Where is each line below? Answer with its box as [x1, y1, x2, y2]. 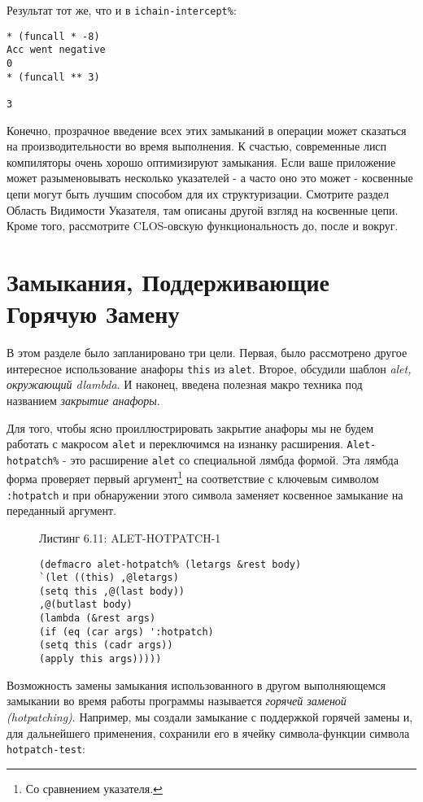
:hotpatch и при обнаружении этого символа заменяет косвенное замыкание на [7, 486, 403, 503]
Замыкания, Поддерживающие [7, 264, 329, 298]
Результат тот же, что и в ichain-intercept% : [7, 2, 237, 18]
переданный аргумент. [7, 502, 116, 519]
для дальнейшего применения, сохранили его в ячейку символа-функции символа [7, 724, 410, 741]
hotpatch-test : [7, 740, 85, 757]
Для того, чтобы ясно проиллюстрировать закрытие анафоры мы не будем [7, 419, 374, 436]
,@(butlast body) [39, 599, 133, 611]
